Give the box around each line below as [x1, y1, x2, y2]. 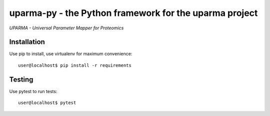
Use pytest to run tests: [9, 88, 57, 94]
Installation [9, 38, 45, 46]
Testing [9, 75, 33, 84]
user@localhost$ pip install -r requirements [18, 62, 132, 68]
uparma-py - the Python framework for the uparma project [9, 7, 258, 18]
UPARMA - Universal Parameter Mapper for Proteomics [9, 25, 124, 31]
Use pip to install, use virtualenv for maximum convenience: [9, 51, 132, 57]
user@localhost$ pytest [18, 100, 76, 106]
